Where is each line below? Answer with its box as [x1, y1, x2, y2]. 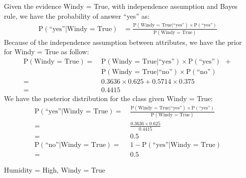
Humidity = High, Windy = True [4, 165, 105, 175]
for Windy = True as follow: [4, 46, 89, 57]
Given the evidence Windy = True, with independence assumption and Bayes [4, 1, 238, 11]
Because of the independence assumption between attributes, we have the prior [4, 36, 242, 47]
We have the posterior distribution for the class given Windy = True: [4, 93, 213, 104]
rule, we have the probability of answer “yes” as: [4, 10, 150, 21]
